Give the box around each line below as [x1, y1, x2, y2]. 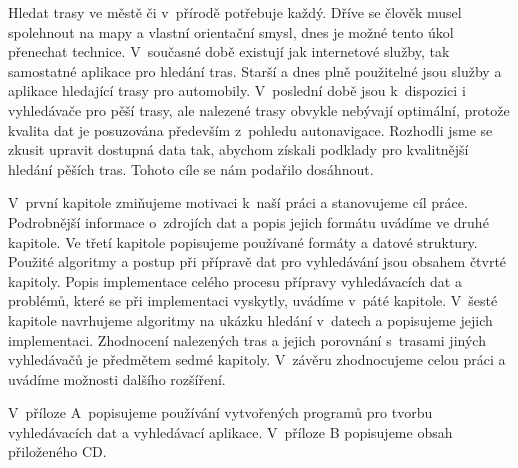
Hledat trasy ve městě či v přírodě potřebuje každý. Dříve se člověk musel [8, 2, 462, 22]
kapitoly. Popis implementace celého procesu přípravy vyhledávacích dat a [8, 270, 462, 291]
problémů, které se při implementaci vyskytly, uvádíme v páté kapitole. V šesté [8, 290, 498, 311]
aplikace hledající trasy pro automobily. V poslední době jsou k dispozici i [8, 80, 466, 101]
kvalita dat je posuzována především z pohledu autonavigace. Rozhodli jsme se [8, 119, 493, 140]
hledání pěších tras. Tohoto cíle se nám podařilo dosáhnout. [8, 158, 374, 179]
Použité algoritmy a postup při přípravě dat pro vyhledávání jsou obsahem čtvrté [8, 251, 507, 272]
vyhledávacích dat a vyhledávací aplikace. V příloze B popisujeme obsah [8, 421, 453, 442]
